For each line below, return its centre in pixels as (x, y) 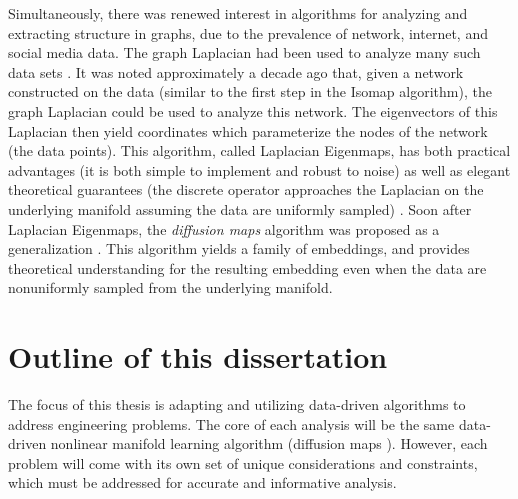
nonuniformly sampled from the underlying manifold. (170, 287)
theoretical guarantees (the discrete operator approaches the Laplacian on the (246, 189)
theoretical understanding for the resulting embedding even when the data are (247, 267)
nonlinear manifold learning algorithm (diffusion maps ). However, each (269, 443)
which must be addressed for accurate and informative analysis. (202, 482)
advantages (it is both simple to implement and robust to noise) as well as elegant (259, 169)
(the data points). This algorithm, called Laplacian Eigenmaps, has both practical (259, 150)
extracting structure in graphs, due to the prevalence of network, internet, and (248, 32)
